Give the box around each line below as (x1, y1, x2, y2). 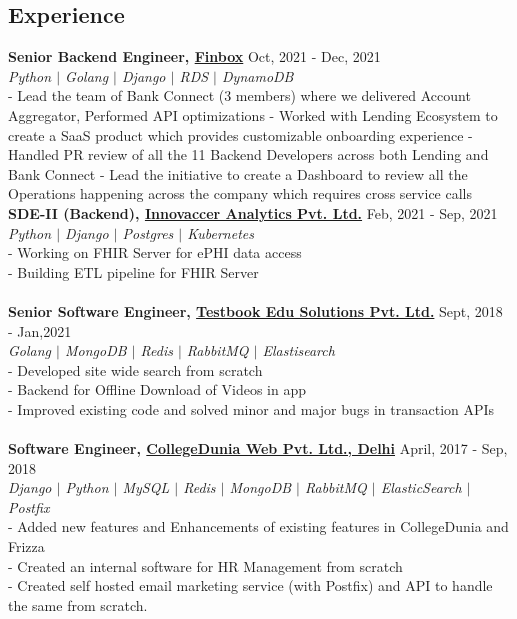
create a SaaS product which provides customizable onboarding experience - (8, 124, 473, 145)
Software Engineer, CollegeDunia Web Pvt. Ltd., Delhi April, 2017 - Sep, (8, 438, 508, 459)
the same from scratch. (8, 594, 148, 615)
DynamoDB (222, 65, 294, 86)
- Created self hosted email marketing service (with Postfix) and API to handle (8, 575, 493, 596)
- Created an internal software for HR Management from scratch (8, 555, 403, 576)
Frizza (8, 536, 45, 557)
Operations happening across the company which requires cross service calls (8, 183, 472, 204)
